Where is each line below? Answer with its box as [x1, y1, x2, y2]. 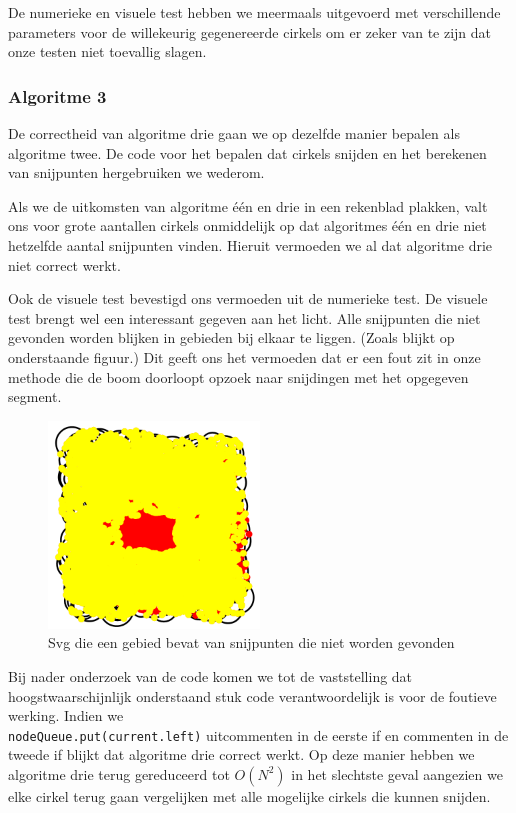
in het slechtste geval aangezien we [291, 763, 503, 784]
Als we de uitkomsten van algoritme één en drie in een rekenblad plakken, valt [8, 195, 488, 216]
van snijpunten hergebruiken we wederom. [8, 162, 265, 183]
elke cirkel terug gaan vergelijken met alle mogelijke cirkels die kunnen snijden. [8, 785, 491, 806]
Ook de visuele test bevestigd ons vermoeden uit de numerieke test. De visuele [8, 288, 488, 309]
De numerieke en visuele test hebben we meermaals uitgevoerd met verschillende [8, 2, 501, 22]
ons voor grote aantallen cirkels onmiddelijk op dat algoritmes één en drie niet [8, 215, 487, 236]
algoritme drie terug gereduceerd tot [8, 763, 230, 784]
